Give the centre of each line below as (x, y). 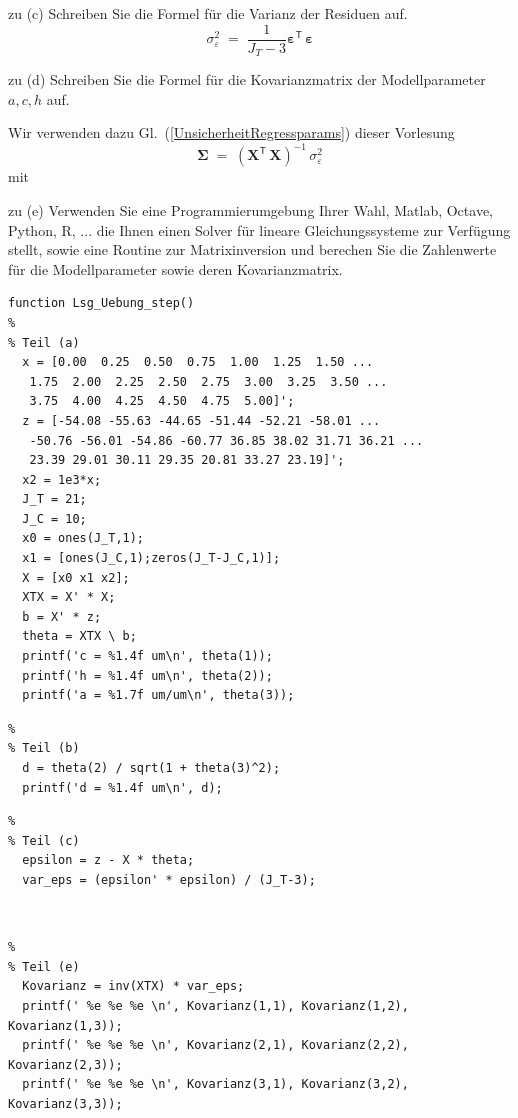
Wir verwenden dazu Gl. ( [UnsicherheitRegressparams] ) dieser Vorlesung (231, 132)
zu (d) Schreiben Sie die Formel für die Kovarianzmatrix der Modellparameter (247, 79)
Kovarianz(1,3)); (65, 1025)
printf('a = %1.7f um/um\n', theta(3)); (158, 695)
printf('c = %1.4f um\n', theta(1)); (147, 656)
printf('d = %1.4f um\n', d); (122, 787)
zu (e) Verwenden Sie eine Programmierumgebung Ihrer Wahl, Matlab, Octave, (250, 209)
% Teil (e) (44, 966)
